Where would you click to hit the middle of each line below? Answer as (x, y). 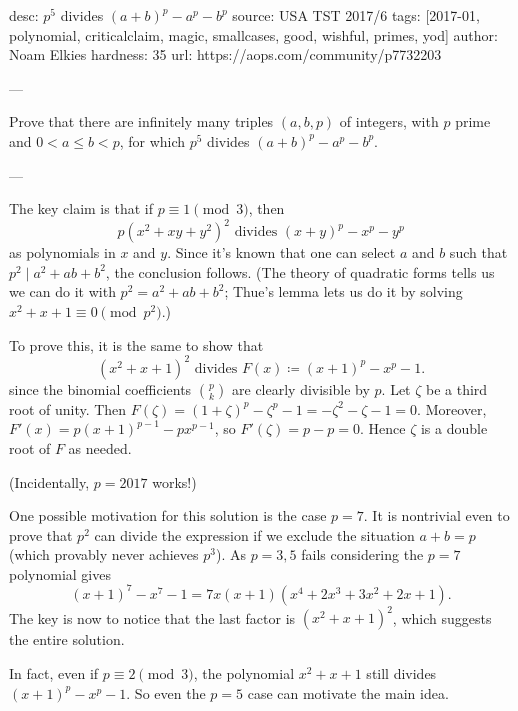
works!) (174, 481)
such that (478, 252)
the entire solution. (67, 639)
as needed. (100, 447)
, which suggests (442, 617)
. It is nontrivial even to (436, 515)
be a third (457, 388)
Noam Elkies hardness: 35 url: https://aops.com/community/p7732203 (225, 54)
